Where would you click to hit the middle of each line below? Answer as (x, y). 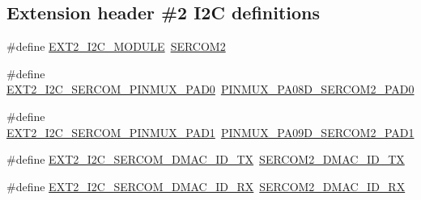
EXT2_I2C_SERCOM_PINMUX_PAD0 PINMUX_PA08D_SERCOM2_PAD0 (210, 89)
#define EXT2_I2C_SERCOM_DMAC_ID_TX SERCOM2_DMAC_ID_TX (206, 159)
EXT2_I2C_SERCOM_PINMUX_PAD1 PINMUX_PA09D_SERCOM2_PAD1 (210, 132)
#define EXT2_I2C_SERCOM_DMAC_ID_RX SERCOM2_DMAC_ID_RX (206, 186)
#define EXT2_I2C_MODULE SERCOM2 (116, 46)
